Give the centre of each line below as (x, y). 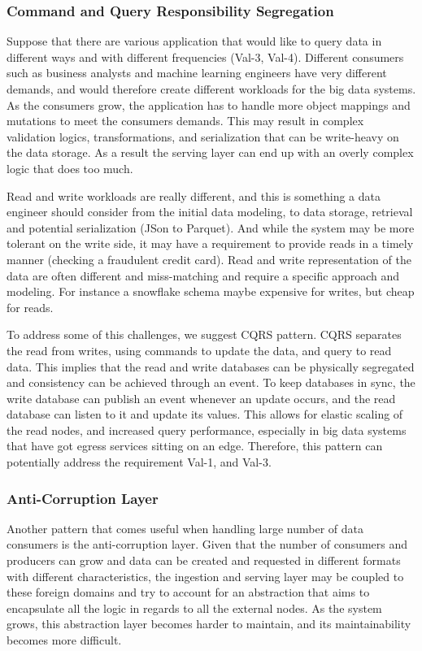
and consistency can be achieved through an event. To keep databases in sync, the (211, 382)
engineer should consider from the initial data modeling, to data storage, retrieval (210, 212)
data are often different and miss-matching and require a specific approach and (203, 275)
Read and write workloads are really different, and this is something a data (194, 195)
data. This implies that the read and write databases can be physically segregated (211, 366)
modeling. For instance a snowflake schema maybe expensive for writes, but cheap (211, 291)
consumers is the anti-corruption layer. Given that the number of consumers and (207, 544)
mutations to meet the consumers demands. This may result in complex (185, 121)
